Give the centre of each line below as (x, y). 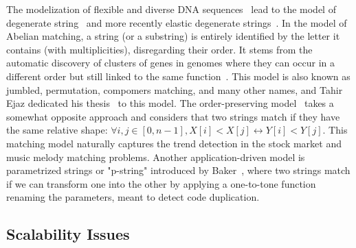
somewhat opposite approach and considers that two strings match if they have (173, 116)
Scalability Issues (68, 234)
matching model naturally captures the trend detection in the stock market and (174, 143)
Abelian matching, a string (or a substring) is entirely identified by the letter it (173, 36)
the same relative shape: (57, 130)
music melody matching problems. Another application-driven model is (156, 157)
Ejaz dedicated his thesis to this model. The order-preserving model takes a (170, 103)
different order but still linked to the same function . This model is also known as (178, 76)
